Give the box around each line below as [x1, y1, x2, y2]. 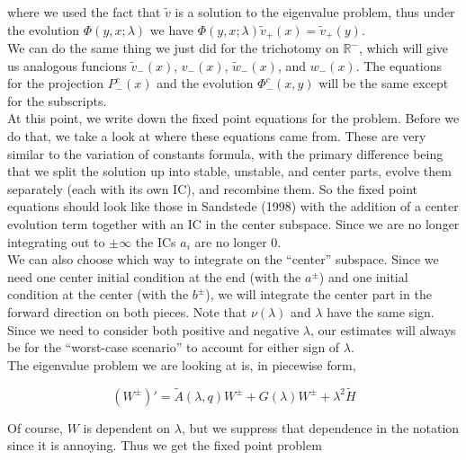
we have [149, 20, 194, 39]
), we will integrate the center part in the [205, 285, 432, 304]
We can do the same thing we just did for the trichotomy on [7, 39, 339, 57]
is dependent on [83, 418, 171, 437]
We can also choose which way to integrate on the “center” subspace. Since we [7, 250, 439, 269]
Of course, [7, 418, 63, 437]
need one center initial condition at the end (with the [7, 267, 301, 286]
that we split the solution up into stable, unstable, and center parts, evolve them [7, 162, 452, 181]
